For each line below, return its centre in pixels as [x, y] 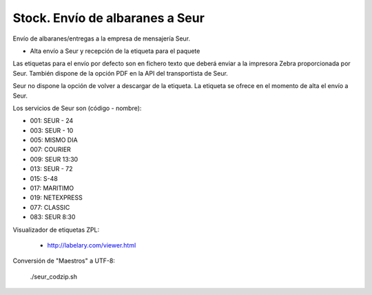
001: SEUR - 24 [52, 121]
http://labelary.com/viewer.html [92, 245]
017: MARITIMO [52, 188]
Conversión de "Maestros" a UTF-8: [64, 261]
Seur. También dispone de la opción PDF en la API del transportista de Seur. [121, 73]
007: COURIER [51, 150]
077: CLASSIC [50, 207]
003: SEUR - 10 [52, 130]
